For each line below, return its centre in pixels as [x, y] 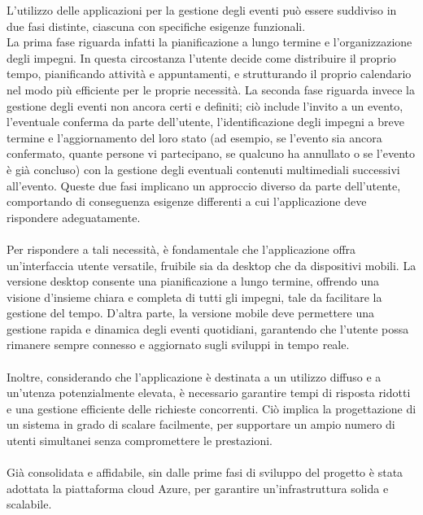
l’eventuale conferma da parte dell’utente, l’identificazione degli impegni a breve [205, 122]
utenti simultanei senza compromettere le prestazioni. [140, 441]
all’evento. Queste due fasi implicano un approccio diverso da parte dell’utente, [204, 185]
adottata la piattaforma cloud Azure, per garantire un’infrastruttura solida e [198, 488]
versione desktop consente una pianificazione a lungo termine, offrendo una [193, 281]
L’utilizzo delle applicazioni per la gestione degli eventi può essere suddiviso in [202, 10]
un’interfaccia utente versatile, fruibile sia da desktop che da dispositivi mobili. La [211, 265]
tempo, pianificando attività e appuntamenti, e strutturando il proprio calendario [209, 74]
